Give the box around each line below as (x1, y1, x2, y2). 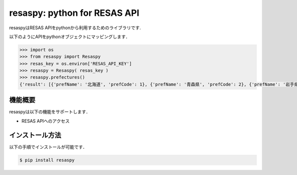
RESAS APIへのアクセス (21, 118, 70, 124)
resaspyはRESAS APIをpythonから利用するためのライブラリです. (9, 25, 141, 31)
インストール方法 (9, 131, 61, 139)
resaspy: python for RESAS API (9, 7, 140, 18)
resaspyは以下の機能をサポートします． (9, 109, 91, 115)
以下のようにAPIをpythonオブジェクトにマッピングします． (9, 34, 130, 40)
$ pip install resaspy (19, 157, 75, 163)
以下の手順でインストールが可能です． (9, 144, 88, 150)
